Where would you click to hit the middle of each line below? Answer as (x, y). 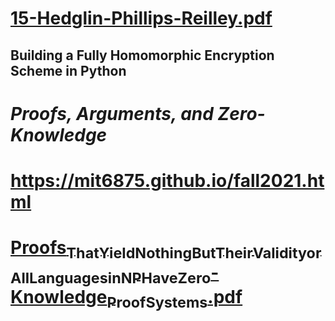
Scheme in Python (68, 70)
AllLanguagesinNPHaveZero (111, 277)
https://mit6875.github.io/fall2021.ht (167, 180)
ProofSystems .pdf (174, 299)
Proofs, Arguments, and (112, 113)
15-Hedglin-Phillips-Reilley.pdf (141, 18)
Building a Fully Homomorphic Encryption (142, 55)
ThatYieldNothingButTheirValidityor (194, 252)
